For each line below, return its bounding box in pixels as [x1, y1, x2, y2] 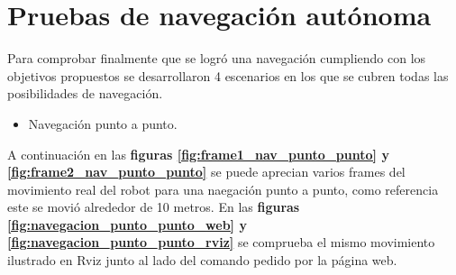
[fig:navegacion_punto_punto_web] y [7, 215, 247, 234]
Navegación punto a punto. [28, 114, 178, 133]
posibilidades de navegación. [7, 84, 163, 103]
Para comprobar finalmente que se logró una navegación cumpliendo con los [7, 49, 426, 68]
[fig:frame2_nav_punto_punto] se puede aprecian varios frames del [7, 162, 406, 181]
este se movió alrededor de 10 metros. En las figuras [7, 197, 300, 216]
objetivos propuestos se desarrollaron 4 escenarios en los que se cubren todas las [7, 66, 449, 85]
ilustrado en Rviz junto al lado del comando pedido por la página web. [7, 251, 397, 270]
